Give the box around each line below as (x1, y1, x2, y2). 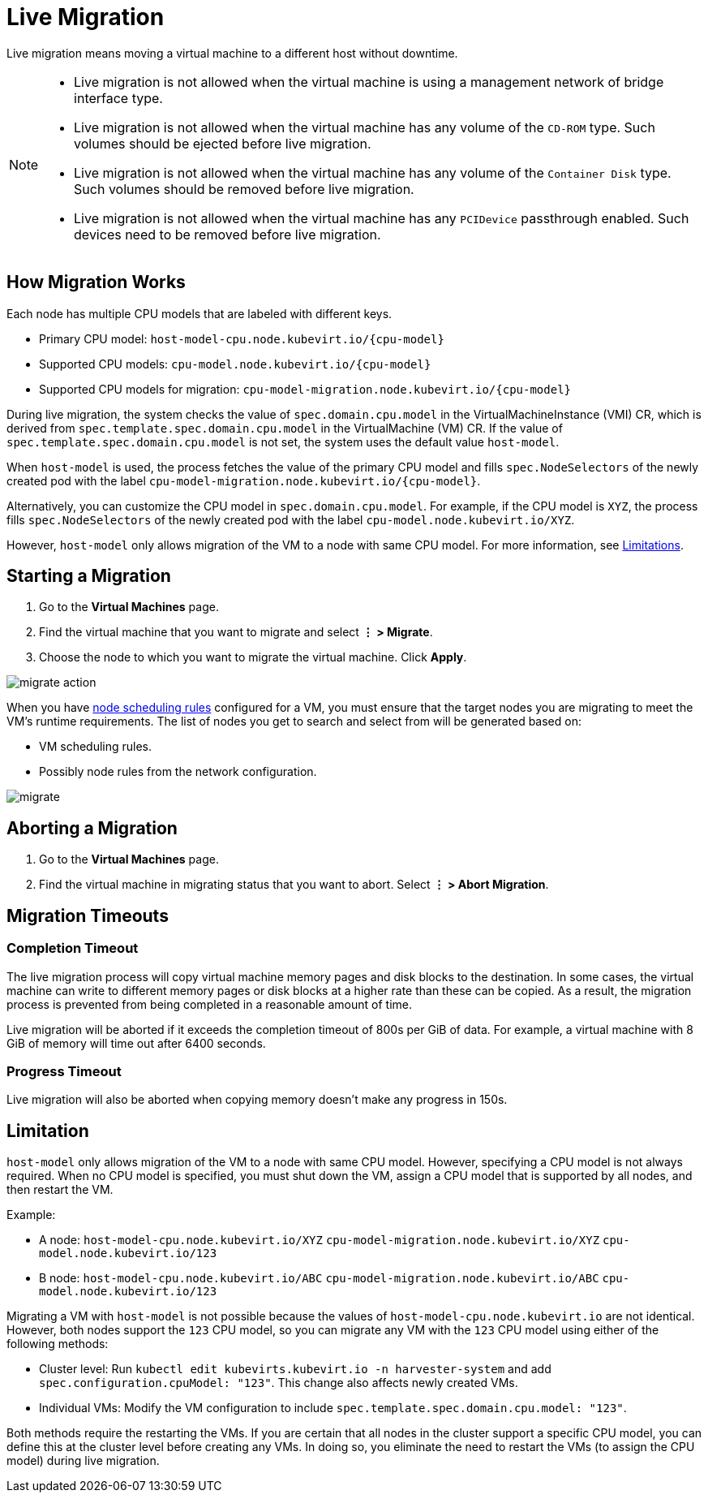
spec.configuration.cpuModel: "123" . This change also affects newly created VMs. (39, 1376, 518, 1390)
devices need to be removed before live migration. (74, 226, 381, 243)
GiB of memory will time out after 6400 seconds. (6, 1036, 266, 1050)
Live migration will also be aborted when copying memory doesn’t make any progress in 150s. (6, 1092, 508, 1107)
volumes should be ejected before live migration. (74, 135, 371, 152)
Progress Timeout (6, 1062, 122, 1079)
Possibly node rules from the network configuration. (39, 765, 317, 779)
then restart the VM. (6, 1182, 114, 1197)
